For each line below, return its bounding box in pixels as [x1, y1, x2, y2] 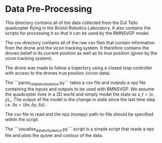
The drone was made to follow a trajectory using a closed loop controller [5, 65, 153, 71]
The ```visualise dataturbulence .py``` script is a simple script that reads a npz [5, 126, 154, 133]
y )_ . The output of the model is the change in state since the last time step [5, 96, 156, 102]
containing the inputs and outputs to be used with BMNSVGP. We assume [5, 86, 155, 92]
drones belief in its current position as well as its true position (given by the [5, 50, 158, 56]
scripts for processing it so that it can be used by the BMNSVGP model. [5, 30, 150, 36]
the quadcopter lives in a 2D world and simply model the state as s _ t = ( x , [5, 91, 155, 97]
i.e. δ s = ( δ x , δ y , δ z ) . [5, 102, 46, 108]
